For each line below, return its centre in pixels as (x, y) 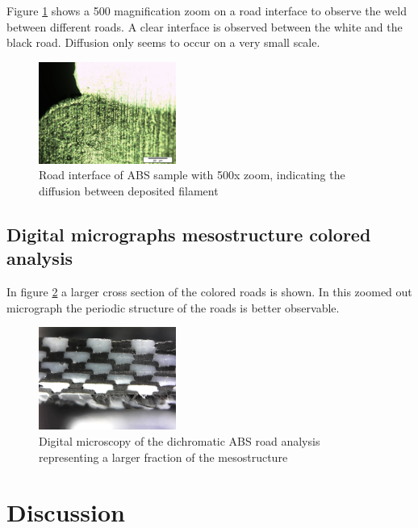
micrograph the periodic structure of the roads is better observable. (173, 307)
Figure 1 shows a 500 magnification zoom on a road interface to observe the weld (207, 10)
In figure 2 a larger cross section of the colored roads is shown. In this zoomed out (209, 292)
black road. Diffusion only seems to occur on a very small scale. (163, 42)
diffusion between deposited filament (129, 190)
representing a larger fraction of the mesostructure (163, 457)
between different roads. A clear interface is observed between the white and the (205, 26)
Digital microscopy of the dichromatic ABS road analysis (180, 440)
